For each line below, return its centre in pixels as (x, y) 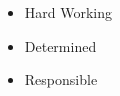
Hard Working (68, 12)
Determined (60, 45)
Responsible (61, 79)
